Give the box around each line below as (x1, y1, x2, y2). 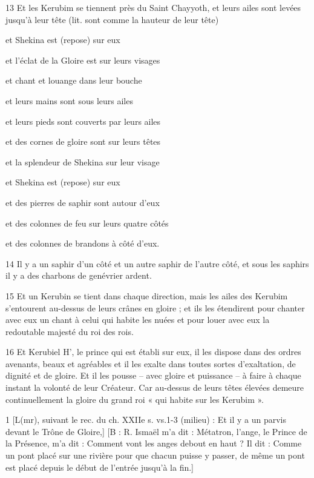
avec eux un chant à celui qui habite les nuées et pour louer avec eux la (5, 313, 270, 326)
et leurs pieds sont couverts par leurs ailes (5, 115, 161, 127)
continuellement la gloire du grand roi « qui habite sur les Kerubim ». (5, 393, 264, 405)
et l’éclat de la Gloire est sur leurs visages (5, 53, 160, 66)
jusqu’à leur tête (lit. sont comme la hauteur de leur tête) (5, 13, 219, 25)
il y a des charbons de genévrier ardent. (5, 269, 152, 282)
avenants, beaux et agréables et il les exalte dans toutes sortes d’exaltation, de (5, 357, 296, 370)
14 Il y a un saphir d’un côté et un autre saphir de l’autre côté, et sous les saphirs (5, 257, 309, 270)
